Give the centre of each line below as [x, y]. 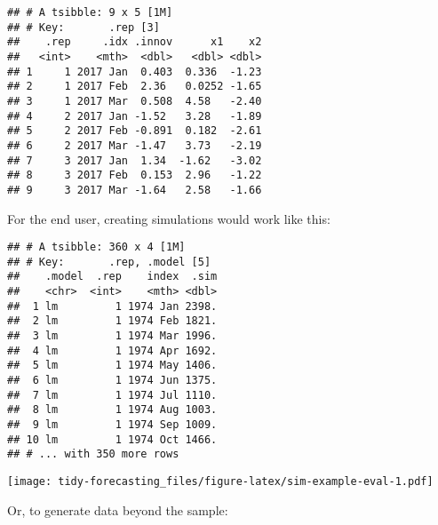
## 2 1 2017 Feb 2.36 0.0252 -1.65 [135, 87]
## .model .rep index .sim [112, 277]
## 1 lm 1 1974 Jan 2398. [112, 306]
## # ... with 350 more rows [93, 454]
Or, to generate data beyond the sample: [118, 509]
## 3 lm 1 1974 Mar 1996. [112, 336]
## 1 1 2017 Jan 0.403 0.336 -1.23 [135, 72]
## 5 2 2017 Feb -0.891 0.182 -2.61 [135, 131]
